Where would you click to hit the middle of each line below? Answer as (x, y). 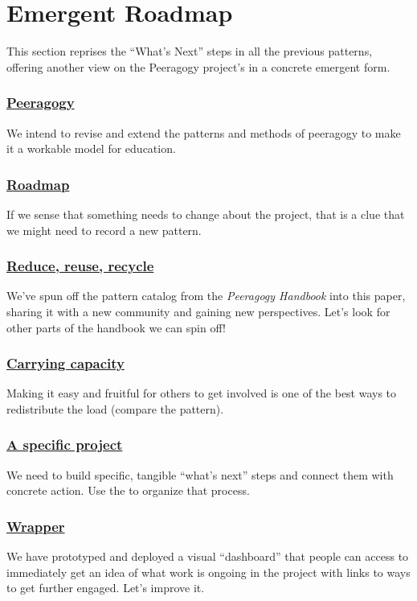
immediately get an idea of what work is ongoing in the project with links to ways (208, 572)
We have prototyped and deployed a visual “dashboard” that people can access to (208, 556)
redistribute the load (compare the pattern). (115, 408)
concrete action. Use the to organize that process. (128, 490)
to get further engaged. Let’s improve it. (106, 588)
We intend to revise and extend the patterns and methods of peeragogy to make (204, 132)
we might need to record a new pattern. (104, 230)
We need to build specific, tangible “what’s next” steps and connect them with (200, 474)
